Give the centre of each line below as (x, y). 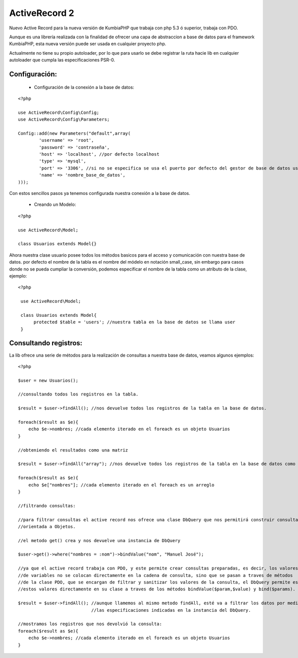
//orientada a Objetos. (47, 526)
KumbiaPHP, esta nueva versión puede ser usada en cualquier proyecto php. (88, 44)
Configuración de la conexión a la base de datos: (84, 87)
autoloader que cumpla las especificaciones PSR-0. (62, 60)
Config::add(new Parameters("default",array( (74, 133)
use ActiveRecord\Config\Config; (59, 112)
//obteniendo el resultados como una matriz (73, 450)
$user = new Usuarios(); (48, 380)
